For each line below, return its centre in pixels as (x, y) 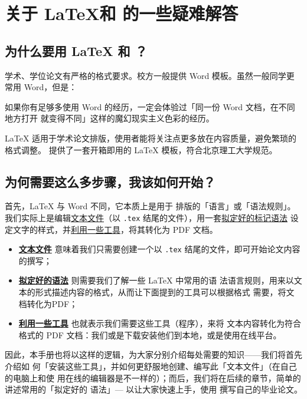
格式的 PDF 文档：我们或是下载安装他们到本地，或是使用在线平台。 (150, 334)
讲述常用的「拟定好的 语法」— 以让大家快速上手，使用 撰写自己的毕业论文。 (153, 389)
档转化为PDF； (48, 303)
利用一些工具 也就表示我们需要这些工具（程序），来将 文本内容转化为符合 (160, 323)
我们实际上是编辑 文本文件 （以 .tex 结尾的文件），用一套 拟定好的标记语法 (146, 217)
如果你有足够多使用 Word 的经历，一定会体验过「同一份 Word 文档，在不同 (150, 106)
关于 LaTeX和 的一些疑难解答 (122, 13)
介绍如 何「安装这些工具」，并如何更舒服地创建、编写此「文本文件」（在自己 (151, 366)
